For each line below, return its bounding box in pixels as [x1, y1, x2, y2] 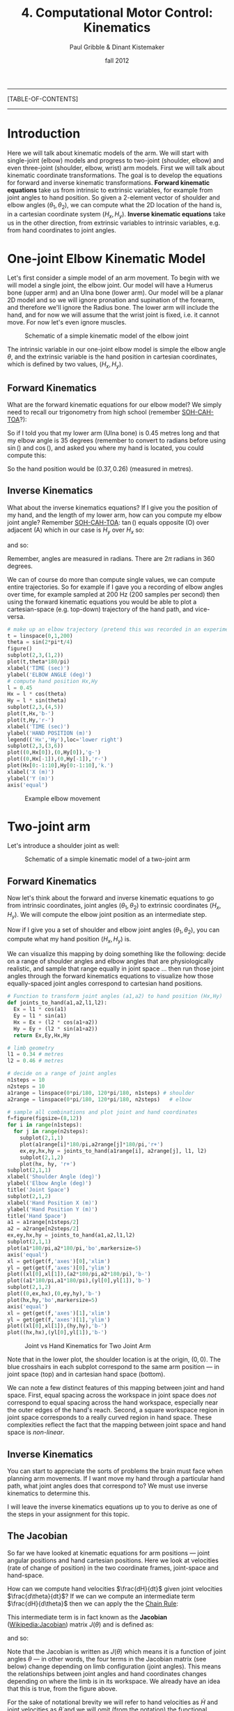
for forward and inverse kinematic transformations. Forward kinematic [7, 178, 210, 186]
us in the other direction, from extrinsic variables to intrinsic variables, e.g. [7, 218, 221, 227]
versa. [7, 612, 26, 620]
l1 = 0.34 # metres [7, 1051, 64, 1058]
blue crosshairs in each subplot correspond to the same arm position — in [7, 1363, 219, 1371]
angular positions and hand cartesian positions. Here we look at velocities [7, 1556, 219, 1564]
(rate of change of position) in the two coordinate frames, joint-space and [7, 1563, 219, 1571]
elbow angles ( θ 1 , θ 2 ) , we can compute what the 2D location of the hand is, [7, 200, 222, 211]
